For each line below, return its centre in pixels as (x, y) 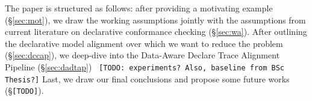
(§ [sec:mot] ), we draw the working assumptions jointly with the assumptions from (155, 20)
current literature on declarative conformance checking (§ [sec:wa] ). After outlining (156, 32)
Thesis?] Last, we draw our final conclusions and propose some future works (147, 78)
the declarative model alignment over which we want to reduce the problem (144, 43)
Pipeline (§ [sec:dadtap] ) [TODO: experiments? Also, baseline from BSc (145, 66)
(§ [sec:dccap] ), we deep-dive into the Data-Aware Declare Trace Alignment (142, 55)
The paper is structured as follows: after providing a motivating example (139, 8)
